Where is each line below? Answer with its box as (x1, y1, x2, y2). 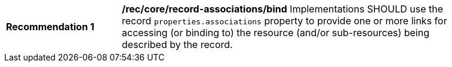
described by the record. (122, 39, 233, 50)
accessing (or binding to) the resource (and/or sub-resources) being (122, 27, 429, 39)
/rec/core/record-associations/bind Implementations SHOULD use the (122, 3, 443, 15)
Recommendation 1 (6, 21, 94, 33)
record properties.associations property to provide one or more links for (122, 15, 447, 27)
